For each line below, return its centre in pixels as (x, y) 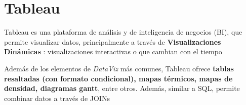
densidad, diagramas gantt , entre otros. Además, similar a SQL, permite (122, 88)
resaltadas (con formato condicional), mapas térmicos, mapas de (118, 78)
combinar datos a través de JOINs (57, 98)
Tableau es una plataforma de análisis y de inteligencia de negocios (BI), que (123, 32)
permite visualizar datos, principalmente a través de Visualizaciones (113, 41)
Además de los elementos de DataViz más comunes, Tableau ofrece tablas (119, 68)
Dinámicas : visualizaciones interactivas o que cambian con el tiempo (113, 51)
